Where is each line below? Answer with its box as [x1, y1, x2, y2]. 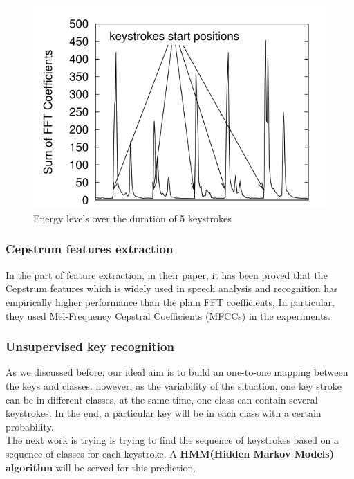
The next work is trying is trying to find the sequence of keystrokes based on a [6, 433, 339, 447]
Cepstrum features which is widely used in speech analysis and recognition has [6, 281, 338, 296]
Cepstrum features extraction [6, 240, 174, 257]
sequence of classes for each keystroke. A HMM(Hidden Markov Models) [6, 446, 334, 460]
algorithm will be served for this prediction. [6, 460, 196, 474]
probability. [6, 419, 54, 433]
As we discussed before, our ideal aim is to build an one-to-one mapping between [6, 365, 348, 379]
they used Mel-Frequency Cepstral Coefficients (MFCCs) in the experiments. [6, 308, 330, 323]
